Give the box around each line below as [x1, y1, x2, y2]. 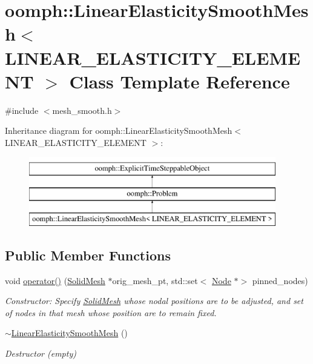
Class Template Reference [69, 68, 290, 93]
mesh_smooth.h [52, 104, 112, 116]
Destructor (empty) [5, 347, 76, 360]
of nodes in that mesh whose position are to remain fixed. [5, 306, 217, 319]
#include [5, 104, 39, 116]
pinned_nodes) [252, 274, 308, 286]
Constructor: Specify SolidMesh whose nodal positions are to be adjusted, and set [5, 294, 303, 307]
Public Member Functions [5, 245, 171, 264]
